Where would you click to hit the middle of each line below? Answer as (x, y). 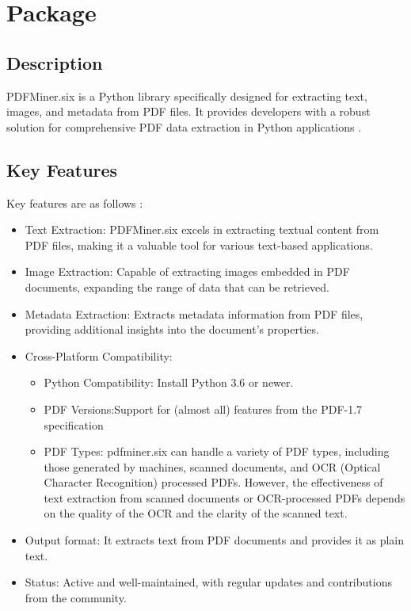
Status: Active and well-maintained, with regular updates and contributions (208, 582)
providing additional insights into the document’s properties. (172, 329)
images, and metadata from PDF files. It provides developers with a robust (188, 111)
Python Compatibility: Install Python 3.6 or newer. (169, 382)
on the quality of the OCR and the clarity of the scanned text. (196, 513)
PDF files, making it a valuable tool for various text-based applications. (199, 244)
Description (55, 62)
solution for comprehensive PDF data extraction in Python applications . (184, 126)
